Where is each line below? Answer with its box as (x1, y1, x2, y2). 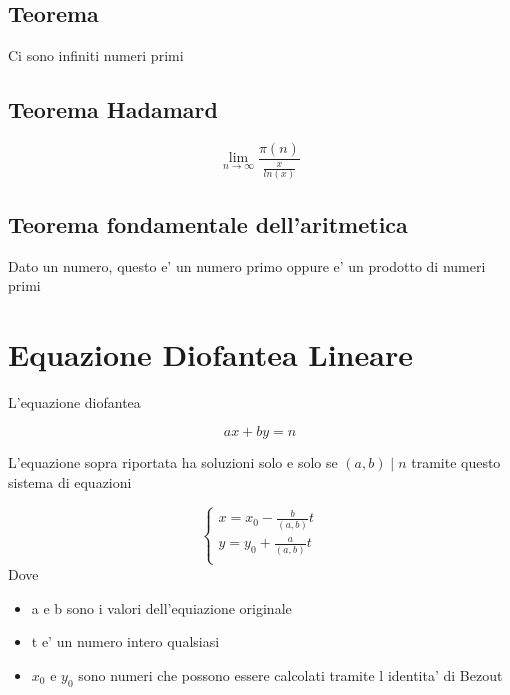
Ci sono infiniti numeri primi (8, 45, 184, 66)
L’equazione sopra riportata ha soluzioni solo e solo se (8, 452, 338, 473)
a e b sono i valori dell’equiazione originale (31, 597, 292, 618)
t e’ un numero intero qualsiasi (31, 631, 220, 652)
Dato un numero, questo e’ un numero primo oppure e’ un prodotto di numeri (8, 255, 486, 276)
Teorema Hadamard (8, 94, 218, 125)
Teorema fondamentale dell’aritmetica (8, 208, 408, 239)
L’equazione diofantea (8, 391, 141, 412)
